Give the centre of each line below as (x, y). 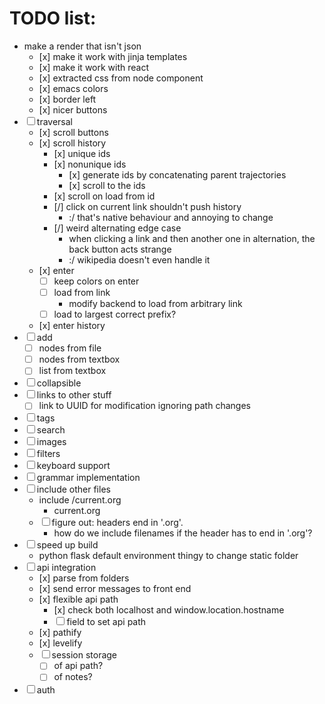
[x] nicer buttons (73, 109)
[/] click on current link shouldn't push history (147, 206)
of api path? (78, 666)
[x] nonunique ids (90, 164)
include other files (73, 489)
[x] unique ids (82, 153)
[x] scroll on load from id (104, 196)
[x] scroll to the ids (107, 185)
